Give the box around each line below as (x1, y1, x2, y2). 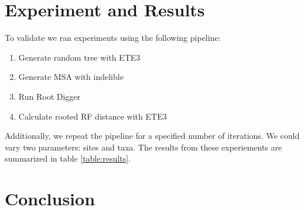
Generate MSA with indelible (18, 71, 124, 83)
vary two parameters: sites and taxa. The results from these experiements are (5, 141, 282, 153)
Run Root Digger (18, 90, 81, 102)
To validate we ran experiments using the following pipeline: (5, 32, 221, 44)
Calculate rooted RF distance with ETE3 (18, 110, 167, 122)
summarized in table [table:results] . (5, 152, 131, 164)
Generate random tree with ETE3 (18, 51, 141, 63)
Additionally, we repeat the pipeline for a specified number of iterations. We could (5, 129, 300, 142)
